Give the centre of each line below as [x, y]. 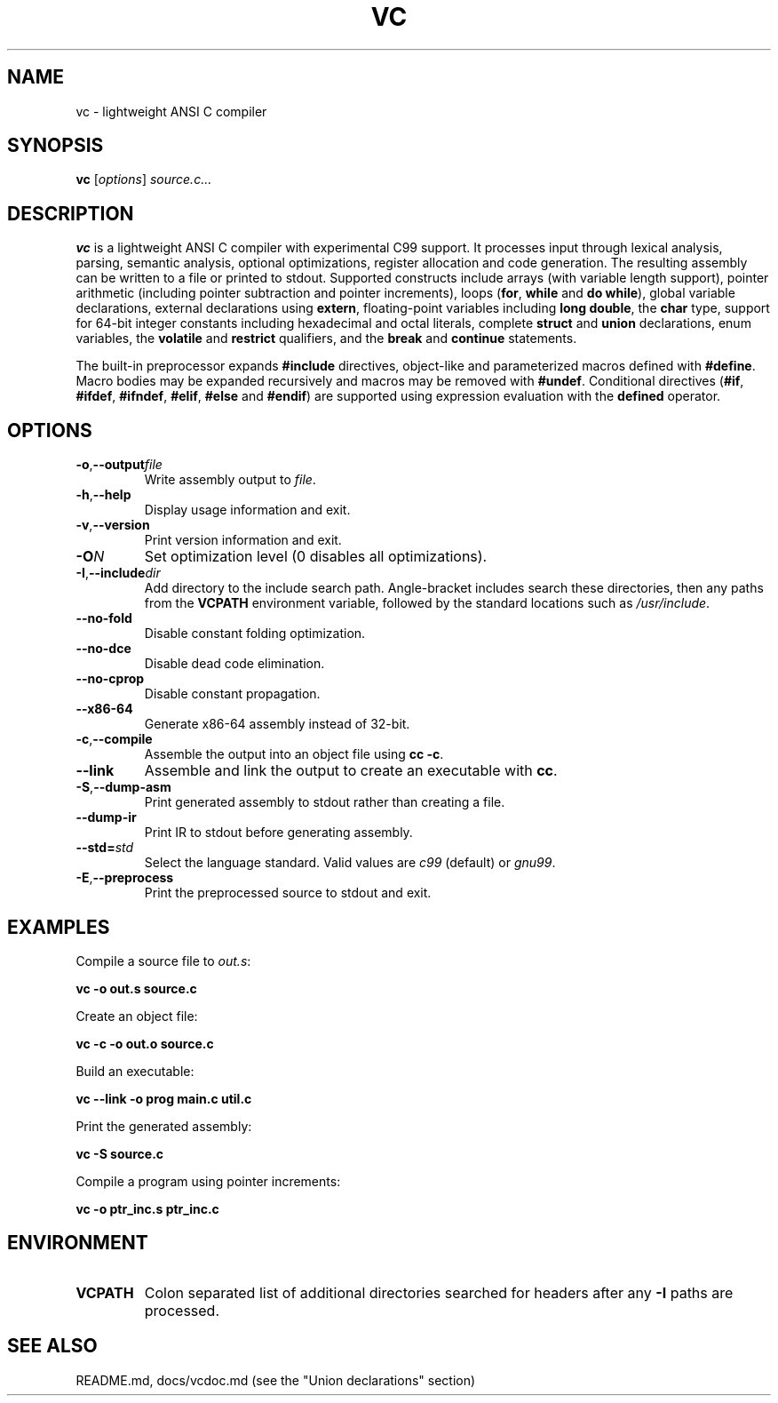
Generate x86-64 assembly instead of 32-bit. [277, 724]
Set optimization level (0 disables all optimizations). [316, 557]
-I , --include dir [118, 573]
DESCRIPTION [71, 213]
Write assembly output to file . [230, 480]
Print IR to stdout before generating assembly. [278, 833]
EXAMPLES [59, 927]
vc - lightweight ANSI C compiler [171, 111]
